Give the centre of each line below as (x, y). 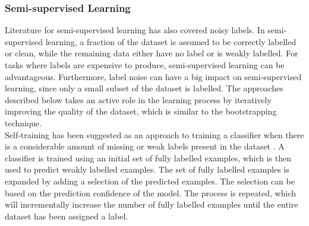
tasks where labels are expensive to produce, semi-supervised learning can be (145, 65)
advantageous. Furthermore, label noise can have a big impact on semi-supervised (153, 76)
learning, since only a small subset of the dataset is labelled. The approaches (144, 88)
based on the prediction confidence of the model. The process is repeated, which (151, 192)
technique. (23, 122)
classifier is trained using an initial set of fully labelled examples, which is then (148, 157)
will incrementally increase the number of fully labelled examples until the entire (152, 204)
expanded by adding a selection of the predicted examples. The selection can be (150, 181)
